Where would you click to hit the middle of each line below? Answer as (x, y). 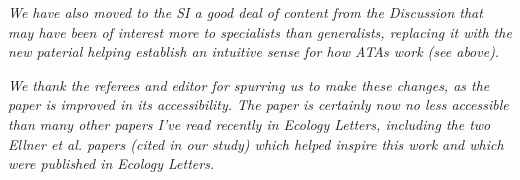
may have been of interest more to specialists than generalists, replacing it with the (260, 31)
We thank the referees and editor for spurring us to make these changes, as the (249, 84)
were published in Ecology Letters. (111, 163)
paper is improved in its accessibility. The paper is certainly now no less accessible (258, 104)
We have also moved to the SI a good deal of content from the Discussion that (245, 12)
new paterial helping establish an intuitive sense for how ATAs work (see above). (254, 51)
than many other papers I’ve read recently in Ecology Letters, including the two (249, 123)
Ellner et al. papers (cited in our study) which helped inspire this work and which (256, 143)
